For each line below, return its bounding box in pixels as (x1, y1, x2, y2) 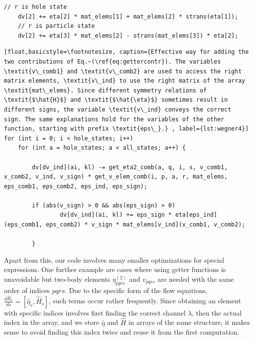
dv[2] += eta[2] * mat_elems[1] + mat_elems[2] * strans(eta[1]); (18, 13, 238, 20)
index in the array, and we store (4, 317, 100, 327)
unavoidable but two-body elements (4, 274, 110, 284)
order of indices (4, 285, 50, 295)
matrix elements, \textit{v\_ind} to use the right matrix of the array (4, 77, 245, 85)
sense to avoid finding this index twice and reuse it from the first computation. (4, 327, 239, 337)
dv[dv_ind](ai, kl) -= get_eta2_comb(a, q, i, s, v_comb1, (32, 163, 228, 171)
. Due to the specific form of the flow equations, (64, 285, 208, 295)
